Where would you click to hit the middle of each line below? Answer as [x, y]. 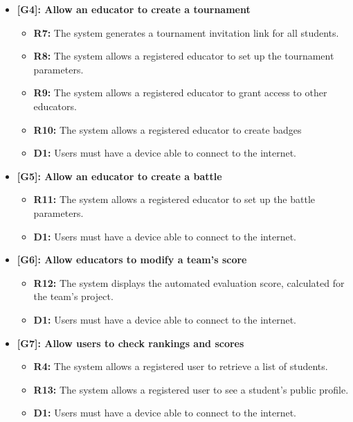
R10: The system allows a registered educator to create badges [168, 129]
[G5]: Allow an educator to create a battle [119, 176]
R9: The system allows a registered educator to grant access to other [180, 93]
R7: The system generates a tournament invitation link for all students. [186, 32]
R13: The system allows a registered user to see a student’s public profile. [191, 389]
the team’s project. [73, 296]
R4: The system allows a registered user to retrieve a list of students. [181, 366]
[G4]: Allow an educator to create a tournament [134, 9]
